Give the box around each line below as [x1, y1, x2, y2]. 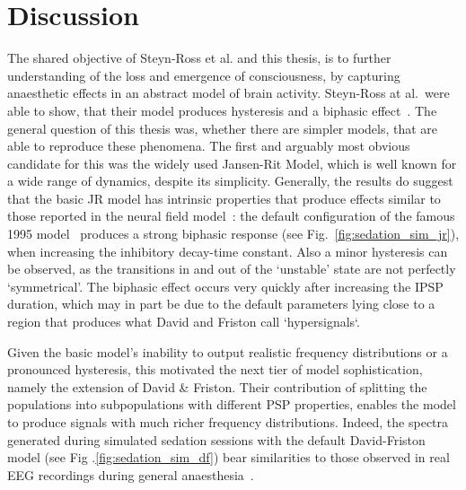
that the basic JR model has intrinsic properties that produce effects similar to [7, 188, 441, 207]
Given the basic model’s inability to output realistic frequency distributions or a [7, 342, 448, 361]
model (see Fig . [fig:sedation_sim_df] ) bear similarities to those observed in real [7, 448, 450, 467]
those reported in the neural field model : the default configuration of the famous [7, 206, 455, 225]
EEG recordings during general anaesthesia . [7, 465, 254, 484]
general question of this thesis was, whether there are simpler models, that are [7, 118, 438, 137]
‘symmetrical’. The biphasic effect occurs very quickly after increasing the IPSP [7, 276, 444, 295]
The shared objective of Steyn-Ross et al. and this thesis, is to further [7, 48, 391, 67]
